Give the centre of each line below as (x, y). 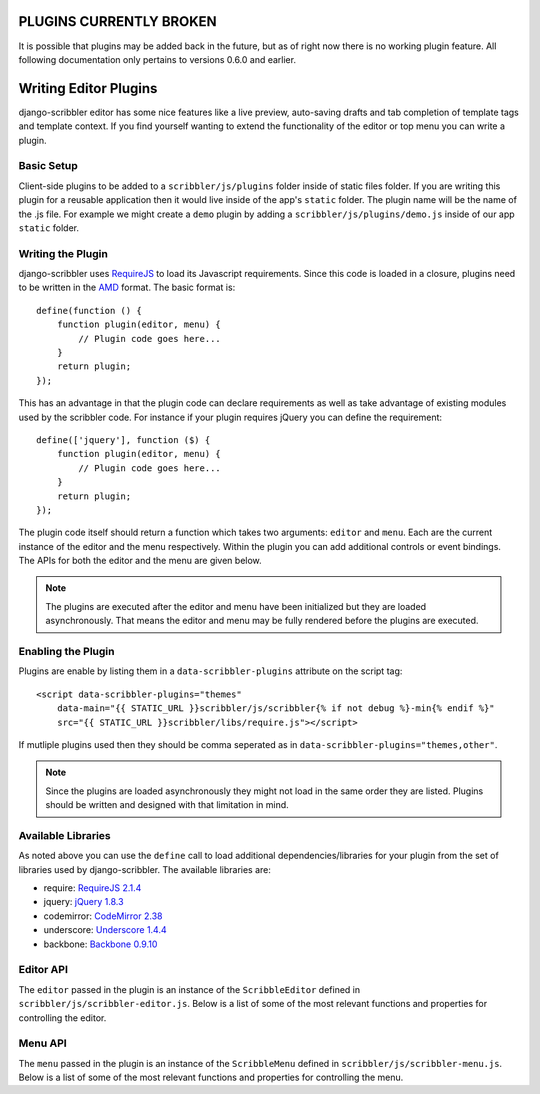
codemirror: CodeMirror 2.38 (103, 916)
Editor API (43, 970)
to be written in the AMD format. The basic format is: (127, 287)
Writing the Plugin (63, 253)
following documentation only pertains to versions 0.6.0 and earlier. (157, 59)
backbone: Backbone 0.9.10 (100, 944)
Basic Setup (48, 166)
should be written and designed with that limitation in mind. (167, 805)
